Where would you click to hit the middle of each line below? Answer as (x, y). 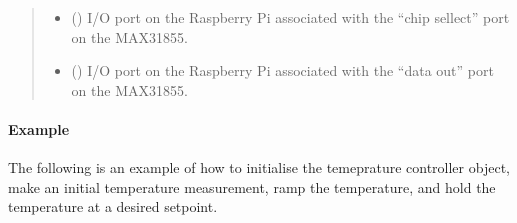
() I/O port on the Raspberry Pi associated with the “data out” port (282, 70)
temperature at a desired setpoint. (113, 206)
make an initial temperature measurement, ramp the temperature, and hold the (252, 186)
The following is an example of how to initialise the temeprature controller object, (259, 167)
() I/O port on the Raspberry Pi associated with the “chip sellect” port (290, 17)
